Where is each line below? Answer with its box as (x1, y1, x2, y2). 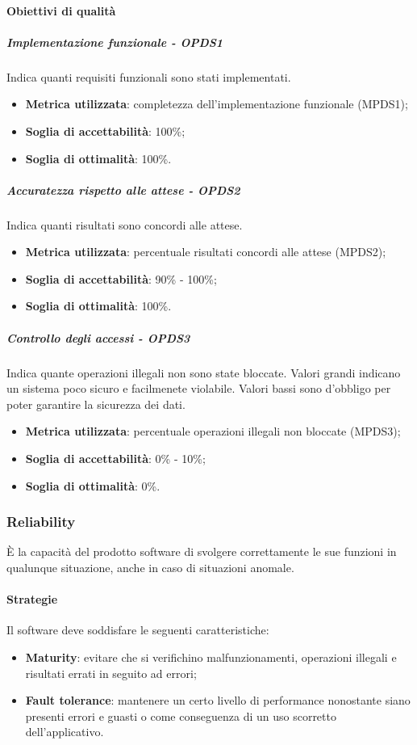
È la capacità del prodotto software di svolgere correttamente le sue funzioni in (6, 543, 397, 560)
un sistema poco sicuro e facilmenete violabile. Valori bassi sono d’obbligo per (6, 380, 391, 397)
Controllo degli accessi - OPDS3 (6, 329, 190, 346)
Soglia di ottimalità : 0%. (25, 477, 161, 494)
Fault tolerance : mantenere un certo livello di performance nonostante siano (25, 692, 411, 709)
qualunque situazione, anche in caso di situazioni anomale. (6, 559, 294, 575)
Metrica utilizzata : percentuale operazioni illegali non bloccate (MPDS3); (25, 423, 401, 440)
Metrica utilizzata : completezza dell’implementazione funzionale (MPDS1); (25, 95, 408, 112)
